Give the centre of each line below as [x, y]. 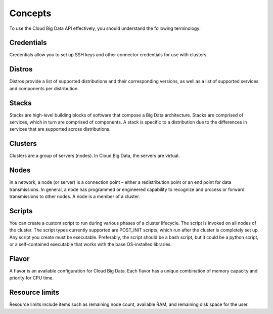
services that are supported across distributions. [60, 129]
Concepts [30, 13]
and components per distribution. [44, 88]
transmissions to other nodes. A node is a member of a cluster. [75, 197]
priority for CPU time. [32, 278]
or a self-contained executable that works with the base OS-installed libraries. [90, 244]
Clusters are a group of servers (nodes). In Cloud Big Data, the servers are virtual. [95, 156]
